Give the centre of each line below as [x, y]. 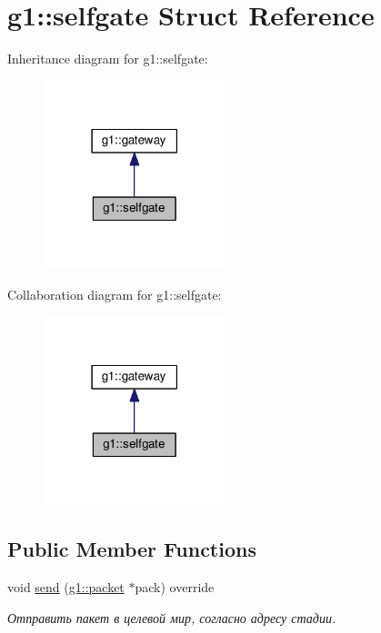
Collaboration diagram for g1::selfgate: [115, 294]
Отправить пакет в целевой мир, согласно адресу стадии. [172, 617]
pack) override [175, 586]
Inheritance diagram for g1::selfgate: [108, 59]
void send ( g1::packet [66, 586]
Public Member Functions [132, 549]
